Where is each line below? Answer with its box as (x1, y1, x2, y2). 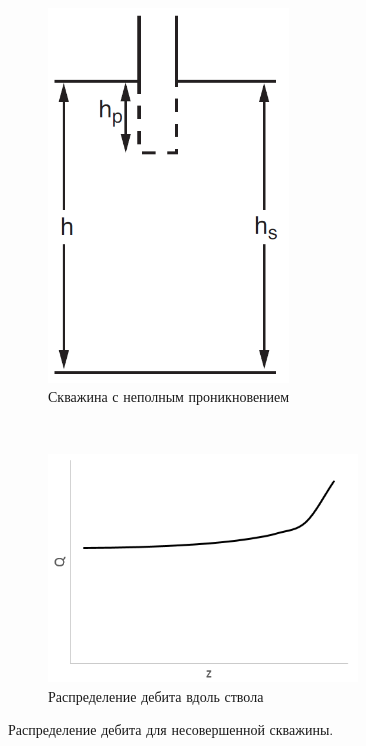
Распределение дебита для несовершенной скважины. (8, 719, 334, 740)
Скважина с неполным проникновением (48, 386, 290, 407)
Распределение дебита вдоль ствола (48, 685, 264, 706)
